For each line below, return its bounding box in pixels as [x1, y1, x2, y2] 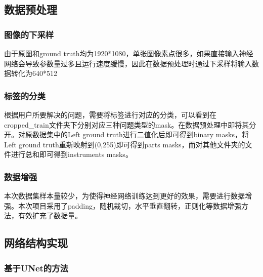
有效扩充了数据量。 [18, 210, 82, 221]
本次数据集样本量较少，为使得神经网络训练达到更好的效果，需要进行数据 [4, 190, 245, 201]
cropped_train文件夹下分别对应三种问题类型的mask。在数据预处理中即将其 [4, 119, 249, 130]
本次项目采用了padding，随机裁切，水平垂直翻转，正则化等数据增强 [18, 200, 242, 211]
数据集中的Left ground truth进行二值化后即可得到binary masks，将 [32, 129, 249, 140]
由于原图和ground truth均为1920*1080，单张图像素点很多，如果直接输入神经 [4, 48, 253, 58]
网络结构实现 [4, 235, 68, 251]
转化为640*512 [11, 68, 57, 78]
